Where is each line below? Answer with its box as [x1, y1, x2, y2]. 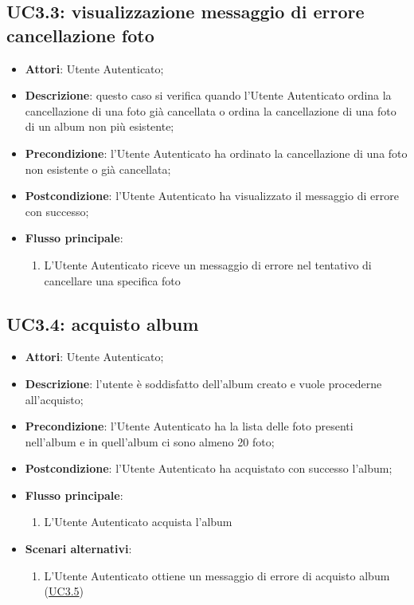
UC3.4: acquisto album [6, 311, 199, 336]
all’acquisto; [25, 391, 84, 407]
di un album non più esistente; [25, 118, 174, 135]
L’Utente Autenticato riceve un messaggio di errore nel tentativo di [44, 256, 372, 273]
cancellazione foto [6, 22, 154, 47]
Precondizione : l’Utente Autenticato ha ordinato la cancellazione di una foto [25, 144, 408, 161]
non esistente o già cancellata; [25, 160, 171, 177]
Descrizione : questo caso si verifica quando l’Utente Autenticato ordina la [25, 87, 392, 104]
